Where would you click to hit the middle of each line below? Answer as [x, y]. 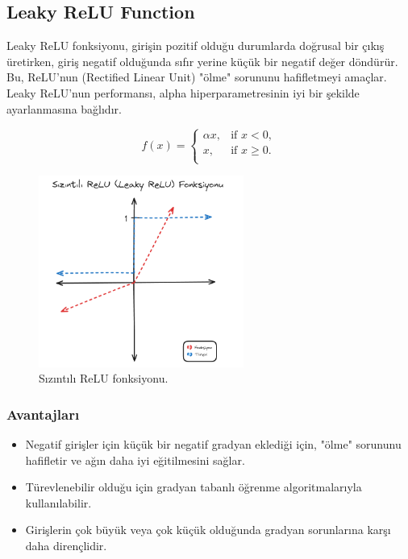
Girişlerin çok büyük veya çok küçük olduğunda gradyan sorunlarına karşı [208, 530]
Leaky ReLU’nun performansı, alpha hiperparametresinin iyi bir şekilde [183, 92]
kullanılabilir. [58, 502]
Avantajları [43, 414]
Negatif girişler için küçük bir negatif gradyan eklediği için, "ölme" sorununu [213, 444]
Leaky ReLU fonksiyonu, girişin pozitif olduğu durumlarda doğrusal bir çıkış [196, 46]
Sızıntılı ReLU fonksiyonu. [104, 378]
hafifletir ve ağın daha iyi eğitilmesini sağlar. [135, 460]
